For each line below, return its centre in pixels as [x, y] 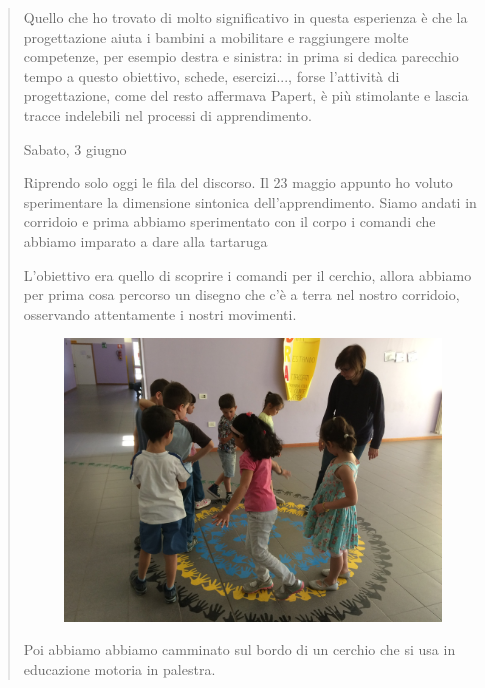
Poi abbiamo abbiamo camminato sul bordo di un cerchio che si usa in [239, 649]
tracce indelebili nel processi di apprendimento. [167, 114]
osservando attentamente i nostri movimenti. [160, 313]
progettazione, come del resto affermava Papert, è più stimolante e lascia [246, 95]
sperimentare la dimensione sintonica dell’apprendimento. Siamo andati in [250, 201]
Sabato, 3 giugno [75, 148]
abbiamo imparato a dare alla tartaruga [145, 240]
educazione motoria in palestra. [119, 668]
